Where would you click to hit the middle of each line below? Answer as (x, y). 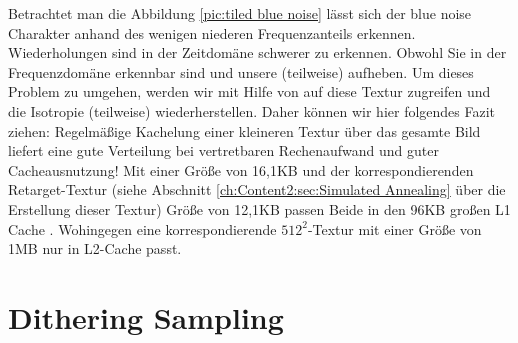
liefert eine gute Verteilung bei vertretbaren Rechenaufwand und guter (223, 150)
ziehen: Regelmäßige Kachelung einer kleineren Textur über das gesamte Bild (244, 130)
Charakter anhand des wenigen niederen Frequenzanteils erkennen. (212, 32)
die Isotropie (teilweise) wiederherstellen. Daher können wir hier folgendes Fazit (252, 110)
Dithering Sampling (146, 316)
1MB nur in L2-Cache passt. (95, 248)
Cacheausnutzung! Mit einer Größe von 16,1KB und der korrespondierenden (241, 169)
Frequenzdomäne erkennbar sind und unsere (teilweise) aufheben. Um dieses (241, 71)
